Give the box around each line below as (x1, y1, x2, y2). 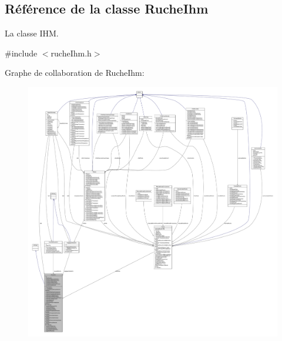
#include (5, 46, 38, 59)
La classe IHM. (5, 27, 59, 39)
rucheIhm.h (51, 46, 92, 59)
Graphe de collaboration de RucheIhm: (5, 66, 145, 79)
